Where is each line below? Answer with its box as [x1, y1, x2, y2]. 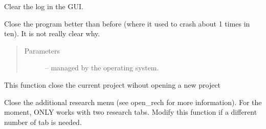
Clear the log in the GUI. [4, 1, 83, 11]
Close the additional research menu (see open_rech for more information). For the [4, 96, 262, 107]
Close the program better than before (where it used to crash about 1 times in [4, 18, 250, 29]
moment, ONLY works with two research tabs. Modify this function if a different [4, 107, 257, 117]
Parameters [24, 45, 60, 56]
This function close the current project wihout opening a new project [4, 79, 221, 90]
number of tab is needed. [4, 116, 82, 127]
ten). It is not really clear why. [4, 28, 100, 39]
